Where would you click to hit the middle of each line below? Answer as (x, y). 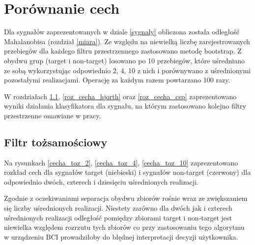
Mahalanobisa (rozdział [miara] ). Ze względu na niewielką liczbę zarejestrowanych (127, 41)
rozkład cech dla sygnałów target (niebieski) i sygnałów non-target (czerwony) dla (127, 172)
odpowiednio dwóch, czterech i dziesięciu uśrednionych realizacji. (101, 181)
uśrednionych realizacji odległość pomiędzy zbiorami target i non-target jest (118, 217)
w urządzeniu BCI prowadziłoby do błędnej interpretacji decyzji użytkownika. (121, 236)
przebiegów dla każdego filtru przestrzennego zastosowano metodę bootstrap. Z (123, 51)
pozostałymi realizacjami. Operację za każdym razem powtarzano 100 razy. (117, 80)
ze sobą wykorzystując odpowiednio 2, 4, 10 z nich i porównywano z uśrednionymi (127, 70)
